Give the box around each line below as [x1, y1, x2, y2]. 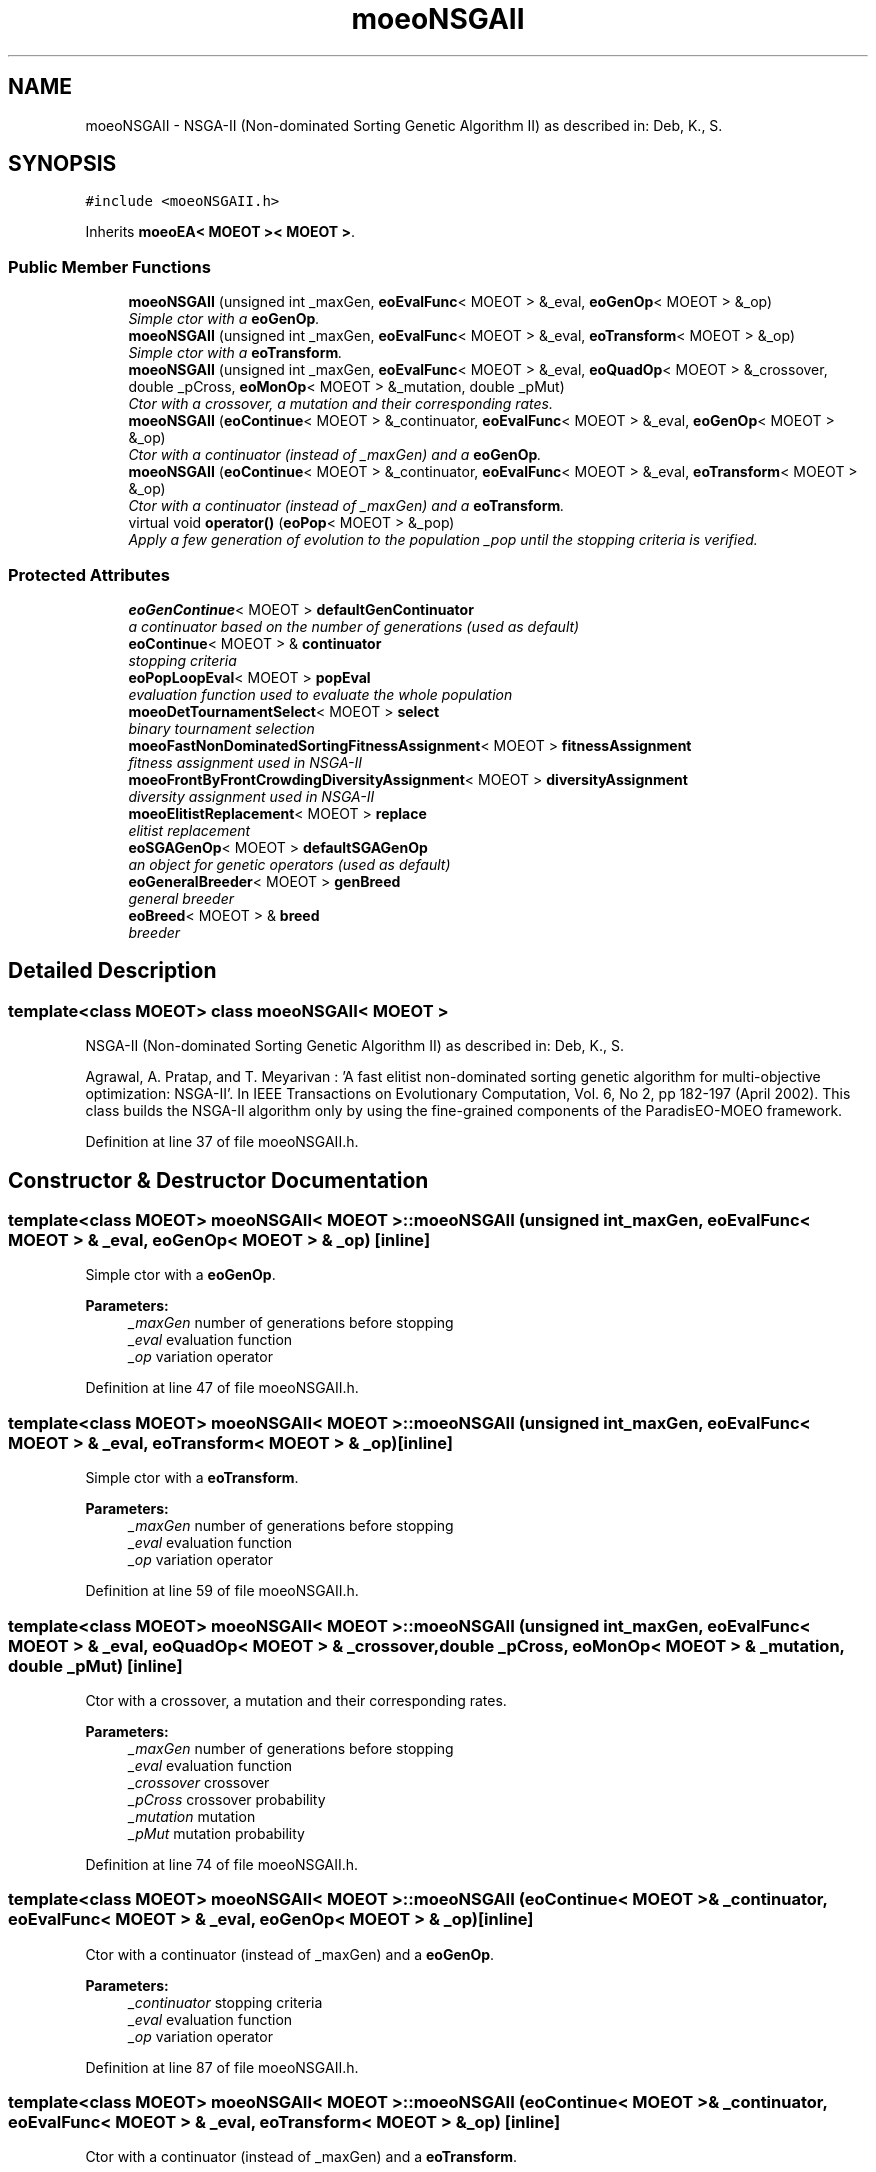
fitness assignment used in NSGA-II [128, 753, 363, 771]
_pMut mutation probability [128, 1824, 305, 1842]
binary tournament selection [128, 719, 315, 737]
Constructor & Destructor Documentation [8, 1167, 429, 1193]
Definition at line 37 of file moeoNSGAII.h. [85, 1133, 359, 1151]
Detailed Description [8, 958, 217, 984]
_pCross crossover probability [128, 1790, 326, 1808]
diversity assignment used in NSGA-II [128, 787, 375, 805]
